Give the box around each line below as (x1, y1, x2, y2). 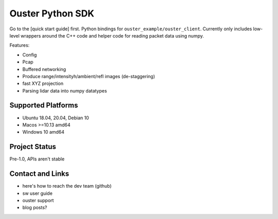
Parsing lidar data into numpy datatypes (22, 87, 108, 94)
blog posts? (22, 205, 47, 211)
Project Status (9, 142, 57, 151)
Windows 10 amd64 (22, 129, 64, 135)
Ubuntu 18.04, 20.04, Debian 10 (22, 115, 90, 121)
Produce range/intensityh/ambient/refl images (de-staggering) (22, 73, 155, 79)
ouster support (22, 197, 54, 203)
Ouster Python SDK (9, 8, 95, 19)
